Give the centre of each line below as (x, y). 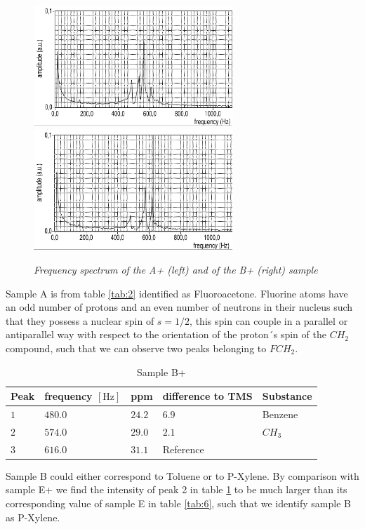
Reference (183, 449)
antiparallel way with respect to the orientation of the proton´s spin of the (166, 334)
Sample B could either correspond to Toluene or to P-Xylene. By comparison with (182, 475)
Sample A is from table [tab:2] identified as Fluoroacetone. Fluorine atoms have (177, 293)
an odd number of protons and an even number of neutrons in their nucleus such (179, 307)
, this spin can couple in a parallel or (269, 320)
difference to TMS (207, 396)
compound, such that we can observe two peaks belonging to (136, 348)
